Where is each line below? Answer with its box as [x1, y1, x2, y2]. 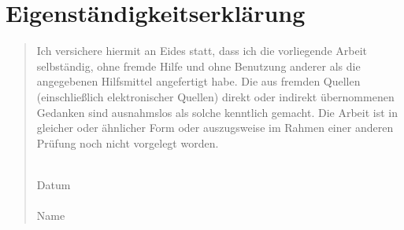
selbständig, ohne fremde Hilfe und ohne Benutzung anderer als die [36, 57, 361, 74]
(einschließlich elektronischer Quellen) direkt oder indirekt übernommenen [36, 88, 395, 104]
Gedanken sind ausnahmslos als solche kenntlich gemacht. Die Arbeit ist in [36, 104, 398, 120]
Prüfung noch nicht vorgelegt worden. [36, 134, 219, 151]
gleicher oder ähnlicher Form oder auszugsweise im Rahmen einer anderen [36, 119, 394, 136]
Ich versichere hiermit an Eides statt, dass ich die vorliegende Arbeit [36, 42, 367, 59]
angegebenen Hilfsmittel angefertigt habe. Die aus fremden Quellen [36, 73, 361, 89]
